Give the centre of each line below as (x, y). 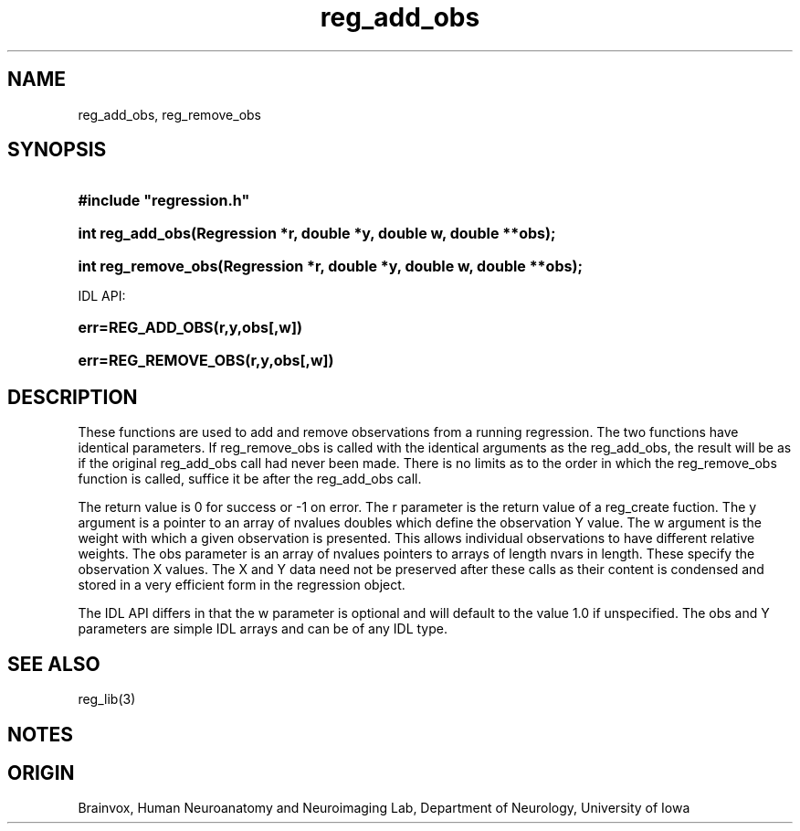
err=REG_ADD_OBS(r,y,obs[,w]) (190, 328)
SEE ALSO (54, 664)
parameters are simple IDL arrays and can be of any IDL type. (263, 629)
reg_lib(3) (107, 699)
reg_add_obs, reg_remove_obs (170, 114)
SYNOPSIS (57, 150)
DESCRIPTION (73, 397)
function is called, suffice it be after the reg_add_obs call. (250, 479)
